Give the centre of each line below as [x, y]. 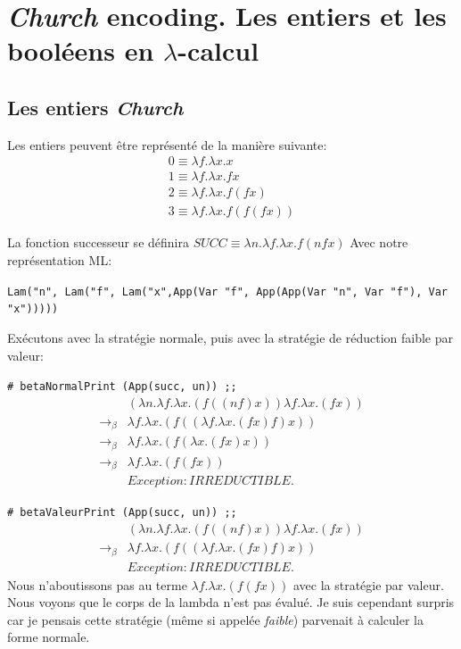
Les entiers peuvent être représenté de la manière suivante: [167, 144]
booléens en [81, 50]
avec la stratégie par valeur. [368, 584]
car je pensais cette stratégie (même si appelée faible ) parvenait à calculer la [216, 619]
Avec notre [379, 242]
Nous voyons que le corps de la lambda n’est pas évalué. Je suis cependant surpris [231, 602]
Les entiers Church [95, 107]
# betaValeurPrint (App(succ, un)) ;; [122, 513]
